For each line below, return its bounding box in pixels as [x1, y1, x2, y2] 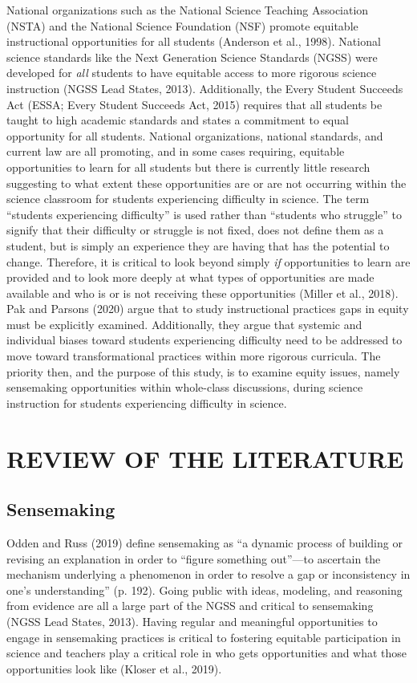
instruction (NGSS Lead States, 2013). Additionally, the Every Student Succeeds [6, 79, 403, 96]
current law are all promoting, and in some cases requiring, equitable [6, 143, 345, 160]
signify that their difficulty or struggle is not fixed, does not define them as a [6, 222, 384, 238]
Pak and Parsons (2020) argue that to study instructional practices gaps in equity [6, 300, 409, 317]
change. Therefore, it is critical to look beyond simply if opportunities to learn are [6, 253, 411, 270]
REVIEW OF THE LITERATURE [6, 441, 404, 474]
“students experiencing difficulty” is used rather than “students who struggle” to [6, 205, 403, 222]
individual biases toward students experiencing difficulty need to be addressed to [6, 331, 403, 348]
